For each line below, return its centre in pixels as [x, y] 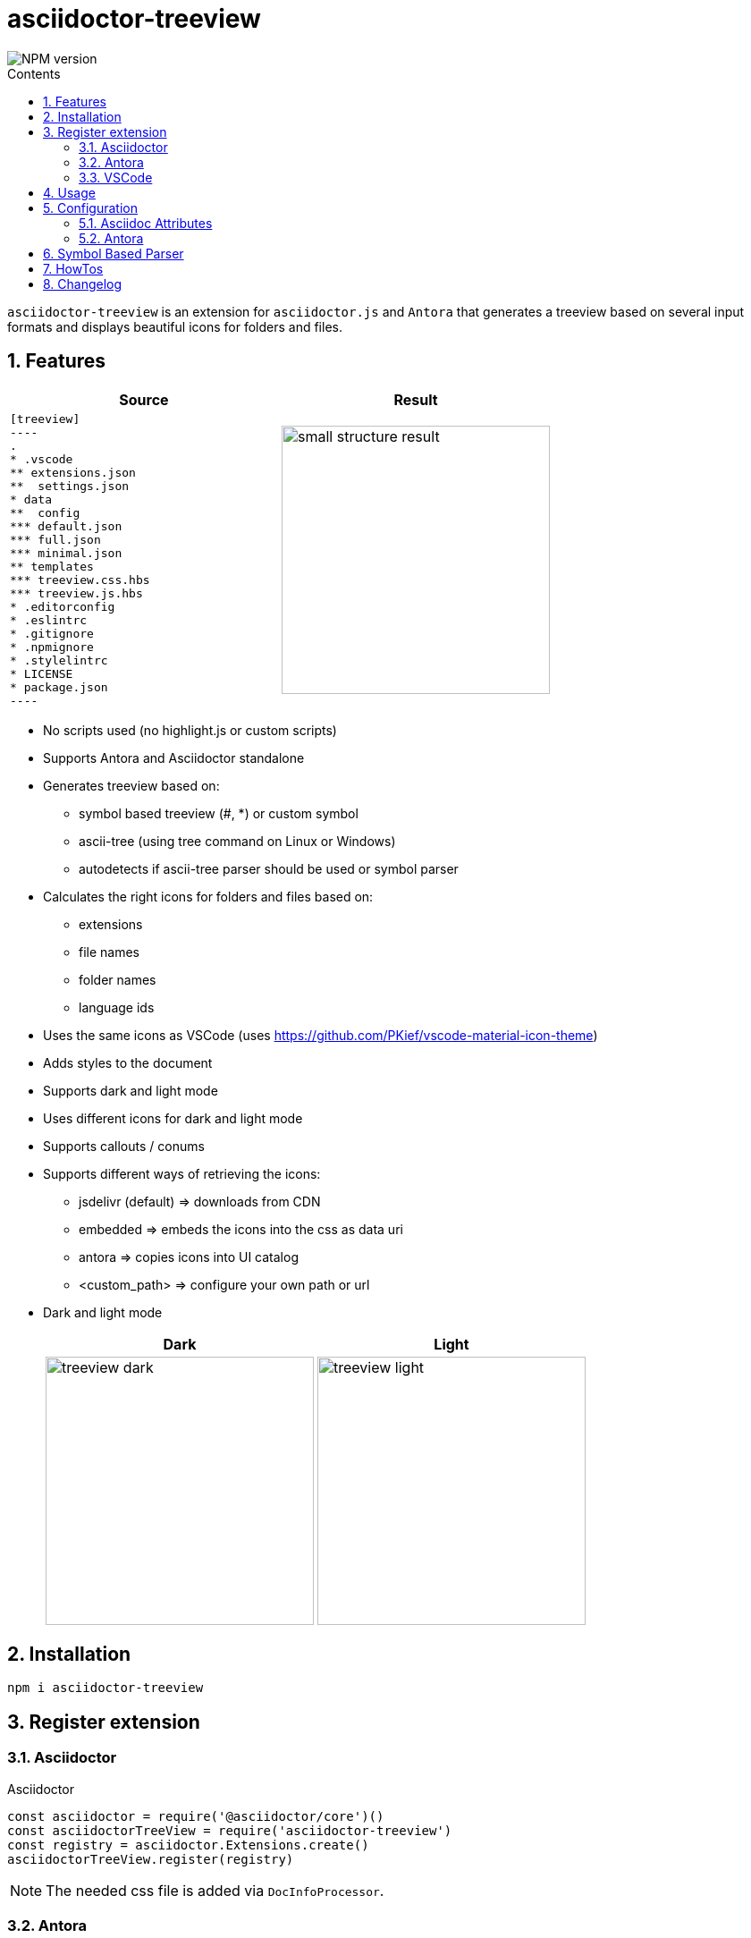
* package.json [59, 687]
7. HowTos [73, 268]
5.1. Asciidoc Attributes [146, 223]
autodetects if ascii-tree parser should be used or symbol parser [269, 868]
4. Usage [69, 192]
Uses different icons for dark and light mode [173, 1118]
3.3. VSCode [116, 177]
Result [416, 399]
